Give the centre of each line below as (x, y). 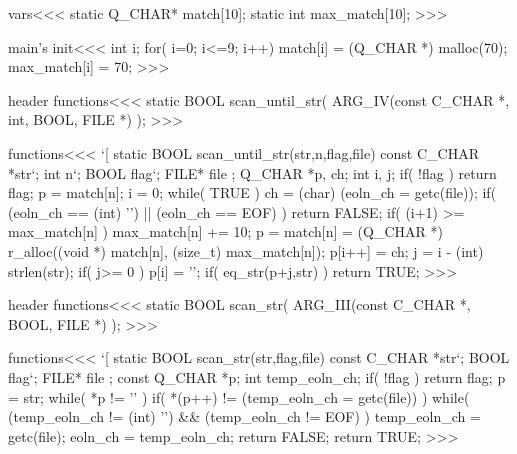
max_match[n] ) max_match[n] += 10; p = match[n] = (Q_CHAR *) (225, 231)
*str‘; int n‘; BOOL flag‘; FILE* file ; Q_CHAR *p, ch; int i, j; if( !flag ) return (252, 172)
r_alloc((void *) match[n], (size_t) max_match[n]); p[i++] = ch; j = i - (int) (246, 250)
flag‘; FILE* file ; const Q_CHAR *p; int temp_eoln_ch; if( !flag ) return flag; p (257, 376)
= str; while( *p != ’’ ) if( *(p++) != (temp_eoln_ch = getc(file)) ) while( (239, 396)
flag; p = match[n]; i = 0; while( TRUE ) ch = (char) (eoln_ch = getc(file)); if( (252, 192)
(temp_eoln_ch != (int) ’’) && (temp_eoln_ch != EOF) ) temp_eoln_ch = (244, 416)
